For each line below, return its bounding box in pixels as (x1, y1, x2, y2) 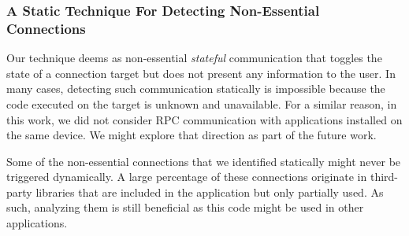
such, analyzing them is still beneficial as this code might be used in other (6, 199, 364, 216)
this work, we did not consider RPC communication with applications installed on (6, 111, 403, 127)
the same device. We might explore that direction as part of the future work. (6, 127, 377, 143)
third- (370, 168, 399, 185)
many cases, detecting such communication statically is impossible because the (6, 80, 385, 97)
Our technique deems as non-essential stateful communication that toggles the (6, 50, 382, 66)
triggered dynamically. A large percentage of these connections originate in (6, 168, 367, 185)
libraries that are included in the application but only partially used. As (35, 183, 384, 200)
